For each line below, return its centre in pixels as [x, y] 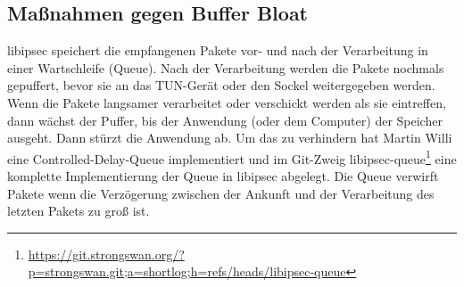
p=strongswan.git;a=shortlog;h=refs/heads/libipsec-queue [187, 271]
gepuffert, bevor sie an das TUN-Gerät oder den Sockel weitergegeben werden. [221, 85]
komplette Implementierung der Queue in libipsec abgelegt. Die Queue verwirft [223, 176]
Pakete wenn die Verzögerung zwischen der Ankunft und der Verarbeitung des [221, 193]
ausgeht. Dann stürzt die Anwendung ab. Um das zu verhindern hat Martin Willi [230, 138]
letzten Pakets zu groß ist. [79, 211]
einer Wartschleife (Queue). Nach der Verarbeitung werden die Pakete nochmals [226, 67]
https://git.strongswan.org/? [106, 254]
